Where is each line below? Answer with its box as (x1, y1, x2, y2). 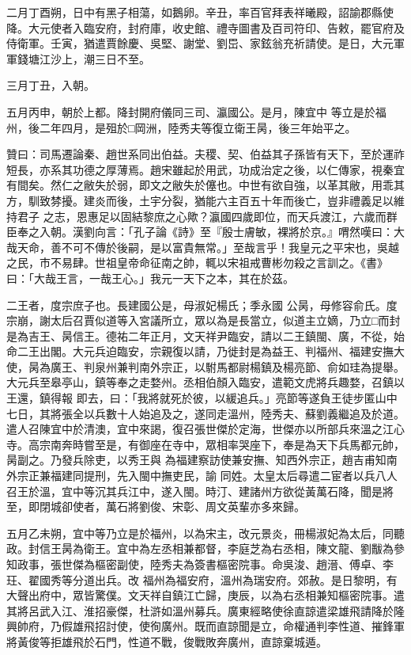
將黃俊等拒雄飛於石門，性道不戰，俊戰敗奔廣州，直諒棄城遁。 (6, 633, 327, 649)
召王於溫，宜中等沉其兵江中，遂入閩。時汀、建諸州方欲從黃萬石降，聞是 (6, 482, 383, 499)
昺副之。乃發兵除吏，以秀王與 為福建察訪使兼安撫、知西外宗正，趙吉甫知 (6, 451, 386, 468)
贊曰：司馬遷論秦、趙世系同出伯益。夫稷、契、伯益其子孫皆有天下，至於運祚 (6, 146, 405, 162)
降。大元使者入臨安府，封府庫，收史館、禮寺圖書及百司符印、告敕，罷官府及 (6, 19, 405, 36)
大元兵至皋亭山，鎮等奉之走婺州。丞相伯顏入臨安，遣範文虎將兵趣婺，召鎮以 (6, 374, 405, 390)
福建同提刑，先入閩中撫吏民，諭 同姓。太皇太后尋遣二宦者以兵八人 (50, 467, 398, 484)
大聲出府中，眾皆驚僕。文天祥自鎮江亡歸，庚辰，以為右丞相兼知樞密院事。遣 (6, 587, 405, 604)
